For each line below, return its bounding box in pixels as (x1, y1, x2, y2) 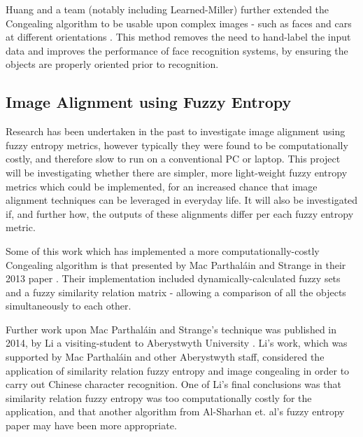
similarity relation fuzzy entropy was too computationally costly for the (6, 390, 312, 405)
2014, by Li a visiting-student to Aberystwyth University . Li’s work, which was (6, 335, 348, 350)
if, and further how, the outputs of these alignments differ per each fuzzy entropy (6, 206, 354, 221)
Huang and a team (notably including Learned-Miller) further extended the (6, 2, 329, 16)
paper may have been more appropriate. (6, 418, 177, 433)
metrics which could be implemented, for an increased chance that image (6, 179, 318, 193)
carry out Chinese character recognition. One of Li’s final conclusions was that (6, 377, 341, 391)
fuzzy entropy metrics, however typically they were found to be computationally (6, 137, 348, 152)
